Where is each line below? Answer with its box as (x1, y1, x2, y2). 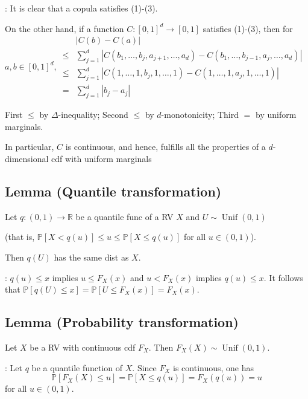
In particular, (5, 140, 54, 153)
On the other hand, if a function (5, 22, 124, 34)
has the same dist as (54, 250, 129, 263)
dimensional (5, 152, 49, 164)
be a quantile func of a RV (75, 210, 174, 222)
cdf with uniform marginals (51, 152, 152, 164)
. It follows (263, 271, 303, 284)
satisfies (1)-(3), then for (203, 22, 293, 34)
